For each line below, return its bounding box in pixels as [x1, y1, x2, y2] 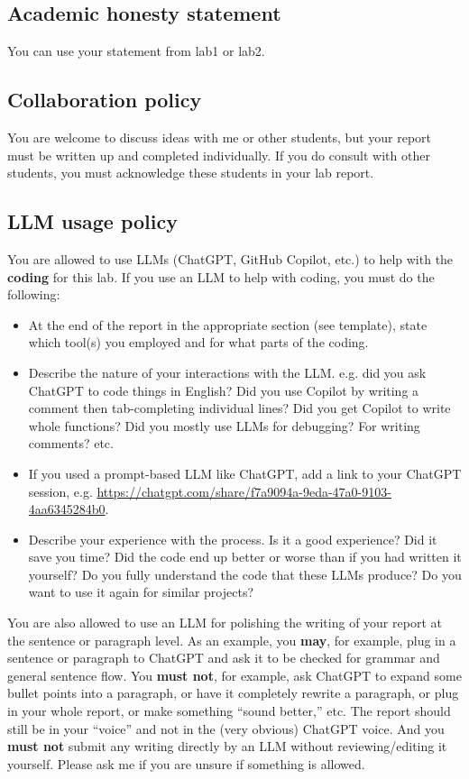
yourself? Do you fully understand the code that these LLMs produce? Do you [28, 564, 462, 583]
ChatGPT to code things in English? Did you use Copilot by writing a [28, 380, 419, 399]
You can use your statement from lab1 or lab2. [7, 41, 265, 60]
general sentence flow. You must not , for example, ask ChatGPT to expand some [7, 665, 462, 684]
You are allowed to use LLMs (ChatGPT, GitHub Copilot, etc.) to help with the [7, 249, 454, 268]
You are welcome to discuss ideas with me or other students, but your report [7, 128, 432, 146]
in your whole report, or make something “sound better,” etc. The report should [7, 701, 451, 720]
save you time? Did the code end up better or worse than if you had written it [28, 547, 462, 566]
